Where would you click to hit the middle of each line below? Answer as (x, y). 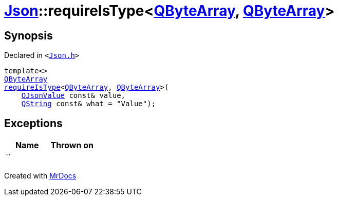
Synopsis (29, 35)
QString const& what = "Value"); (89, 104)
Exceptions (33, 123)
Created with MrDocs (40, 176)
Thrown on (72, 145)
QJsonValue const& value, (73, 96)
